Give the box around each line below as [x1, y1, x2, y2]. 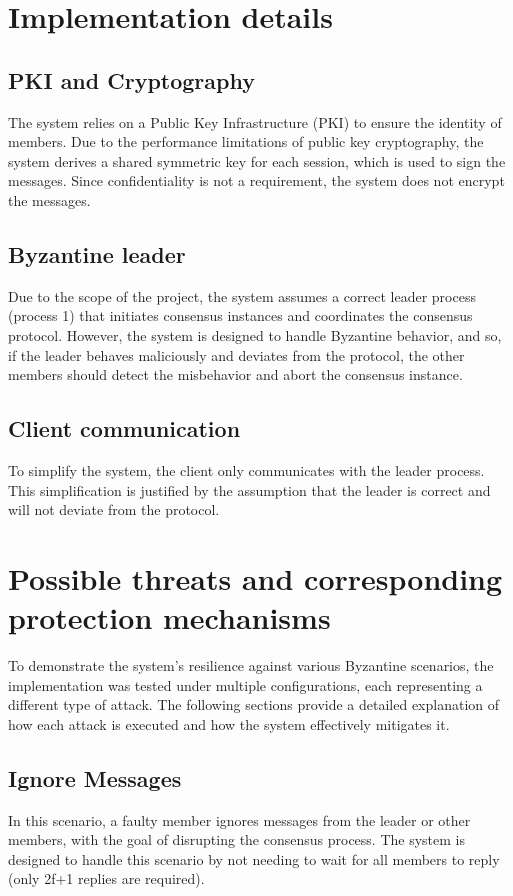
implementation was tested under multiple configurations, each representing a [8, 674, 483, 695]
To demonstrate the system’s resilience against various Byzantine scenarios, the [8, 655, 494, 676]
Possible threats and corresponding [8, 557, 503, 598]
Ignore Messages [8, 762, 182, 793]
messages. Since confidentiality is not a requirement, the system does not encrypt [8, 170, 505, 191]
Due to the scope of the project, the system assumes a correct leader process [8, 285, 476, 306]
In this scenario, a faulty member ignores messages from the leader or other [8, 809, 471, 830]
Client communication [8, 413, 241, 444]
